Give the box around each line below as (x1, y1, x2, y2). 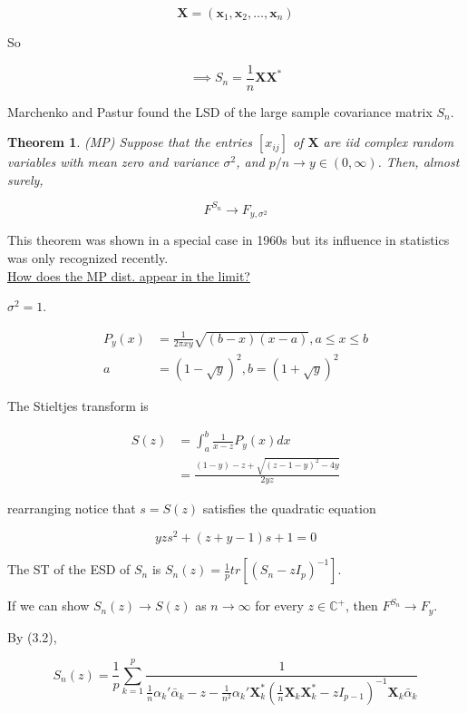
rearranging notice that (7, 499, 136, 518)
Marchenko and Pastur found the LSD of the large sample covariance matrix (7, 102, 433, 121)
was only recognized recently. (7, 248, 169, 267)
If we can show (7, 596, 90, 615)
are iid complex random (323, 132, 454, 151)
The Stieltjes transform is (7, 396, 149, 415)
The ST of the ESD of (7, 560, 131, 579)
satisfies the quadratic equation (202, 499, 376, 518)
